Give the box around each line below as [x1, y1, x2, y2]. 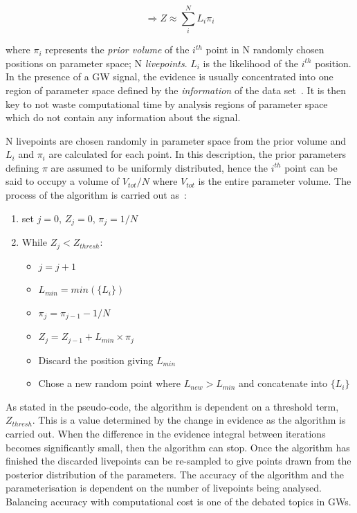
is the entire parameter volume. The [198, 174, 351, 188]
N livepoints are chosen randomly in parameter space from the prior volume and [6, 133, 347, 147]
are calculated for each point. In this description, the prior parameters [48, 147, 346, 161]
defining [6, 160, 39, 174]
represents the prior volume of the [45, 42, 190, 57]
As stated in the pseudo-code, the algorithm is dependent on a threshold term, [6, 399, 339, 413]
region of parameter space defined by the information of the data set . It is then [6, 82, 347, 97]
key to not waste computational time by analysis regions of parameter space [6, 96, 328, 111]
